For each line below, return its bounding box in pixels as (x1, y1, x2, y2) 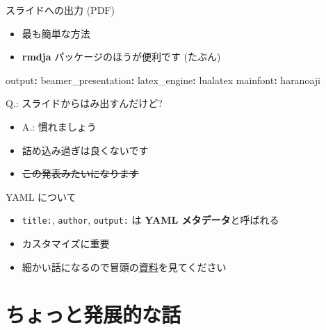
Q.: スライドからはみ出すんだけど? (6, 96, 163, 110)
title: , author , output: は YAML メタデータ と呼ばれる (22, 213, 279, 227)
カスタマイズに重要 (22, 236, 110, 250)
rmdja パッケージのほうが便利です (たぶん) (22, 49, 221, 64)
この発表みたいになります (22, 166, 139, 181)
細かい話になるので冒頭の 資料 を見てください (22, 259, 227, 274)
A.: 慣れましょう (22, 119, 97, 133)
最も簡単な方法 (22, 26, 90, 40)
